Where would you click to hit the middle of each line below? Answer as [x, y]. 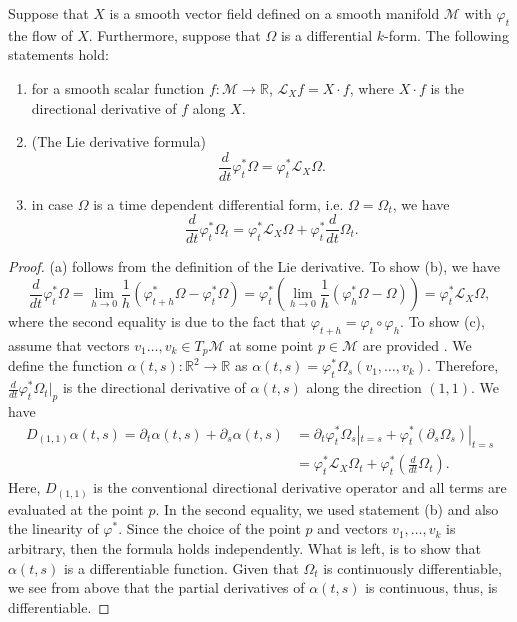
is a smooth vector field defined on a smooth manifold [274, 13]
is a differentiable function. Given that [181, 567]
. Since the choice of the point [209, 528]
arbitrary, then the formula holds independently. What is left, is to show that [245, 548]
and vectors [352, 528]
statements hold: [58, 54]
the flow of [40, 34]
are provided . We [417, 344]
